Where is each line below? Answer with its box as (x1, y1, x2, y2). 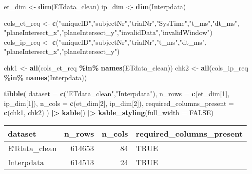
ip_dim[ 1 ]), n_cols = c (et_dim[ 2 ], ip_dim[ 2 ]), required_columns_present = (4, 98, 234, 108)
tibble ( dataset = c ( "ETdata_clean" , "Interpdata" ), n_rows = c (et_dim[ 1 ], (4, 88, 230, 99)
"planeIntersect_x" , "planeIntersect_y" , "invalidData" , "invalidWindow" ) (4, 27, 213, 37)
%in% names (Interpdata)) (4, 72, 87, 82)
